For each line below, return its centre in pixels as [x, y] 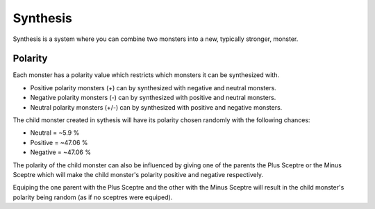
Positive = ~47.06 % [59, 142]
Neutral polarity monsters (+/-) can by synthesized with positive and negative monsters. [156, 107]
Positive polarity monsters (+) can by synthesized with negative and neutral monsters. [153, 87]
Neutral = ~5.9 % [55, 133]
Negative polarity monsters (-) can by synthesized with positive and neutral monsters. [153, 98]
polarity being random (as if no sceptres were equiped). [93, 197]
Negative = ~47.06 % [61, 152]
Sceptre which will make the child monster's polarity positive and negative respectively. [138, 174]
